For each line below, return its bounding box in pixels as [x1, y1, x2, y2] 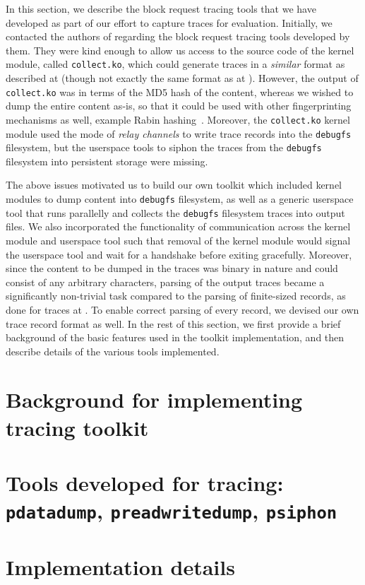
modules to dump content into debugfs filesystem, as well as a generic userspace [6, 191, 354, 206]
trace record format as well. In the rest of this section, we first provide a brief [6, 316, 341, 331]
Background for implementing [6, 385, 303, 414]
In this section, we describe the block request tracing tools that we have [6, 1, 316, 16]
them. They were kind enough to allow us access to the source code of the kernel [6, 42, 354, 57]
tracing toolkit [6, 413, 149, 442]
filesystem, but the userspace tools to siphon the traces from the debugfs [6, 140, 322, 155]
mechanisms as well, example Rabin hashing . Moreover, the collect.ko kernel [6, 112, 350, 126]
